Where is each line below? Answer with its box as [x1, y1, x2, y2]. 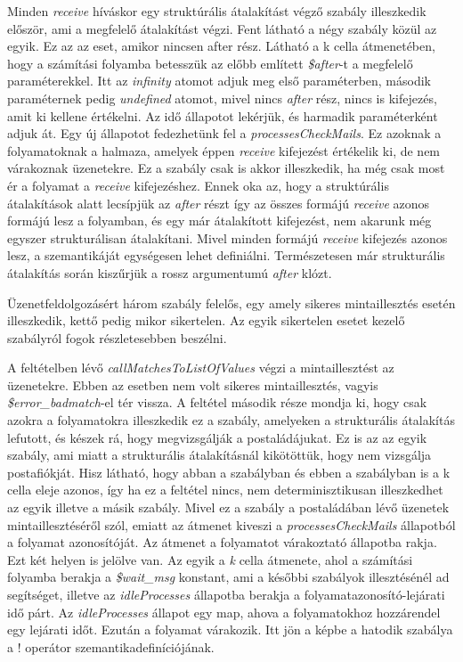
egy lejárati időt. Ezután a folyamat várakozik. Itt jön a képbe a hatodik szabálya [7, 620, 453, 639]
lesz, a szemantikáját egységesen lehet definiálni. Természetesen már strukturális [7, 246, 445, 265]
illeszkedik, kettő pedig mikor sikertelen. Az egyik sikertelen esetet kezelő [7, 311, 405, 330]
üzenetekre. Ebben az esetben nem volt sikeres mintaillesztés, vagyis [7, 375, 378, 394]
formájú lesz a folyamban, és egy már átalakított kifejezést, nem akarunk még [7, 211, 432, 230]
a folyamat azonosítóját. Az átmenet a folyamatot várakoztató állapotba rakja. [7, 533, 437, 552]
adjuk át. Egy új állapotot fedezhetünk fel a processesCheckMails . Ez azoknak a [7, 124, 442, 143]
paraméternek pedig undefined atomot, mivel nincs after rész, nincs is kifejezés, [7, 88, 437, 107]
